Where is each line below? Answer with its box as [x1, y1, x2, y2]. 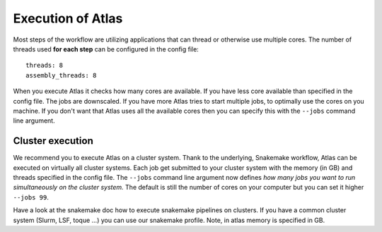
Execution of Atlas [13, 11, 123, 26]
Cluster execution [13, 135, 93, 147]
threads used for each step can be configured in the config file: [13, 44, 199, 53]
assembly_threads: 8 [25, 71, 97, 79]
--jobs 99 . [13, 193, 49, 201]
